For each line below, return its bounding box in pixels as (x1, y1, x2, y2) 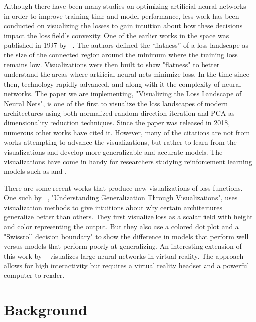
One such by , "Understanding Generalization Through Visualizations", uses (4, 192, 238, 203)
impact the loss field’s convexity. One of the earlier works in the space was (4, 30, 229, 40)
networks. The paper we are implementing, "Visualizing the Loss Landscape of (4, 88, 242, 99)
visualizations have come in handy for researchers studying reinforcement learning (4, 156, 252, 166)
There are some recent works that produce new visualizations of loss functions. (4, 182, 243, 193)
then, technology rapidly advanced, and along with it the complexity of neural (4, 78, 241, 89)
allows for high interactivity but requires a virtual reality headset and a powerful (4, 260, 249, 270)
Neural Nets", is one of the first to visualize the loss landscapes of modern (4, 98, 228, 108)
